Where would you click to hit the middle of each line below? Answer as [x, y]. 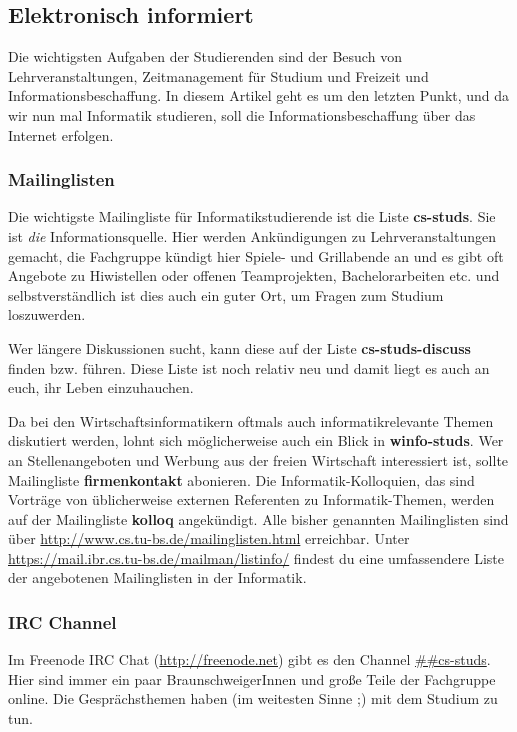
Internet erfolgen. [61, 134]
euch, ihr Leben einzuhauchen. [101, 387]
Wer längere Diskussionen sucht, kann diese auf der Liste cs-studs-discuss [239, 347]
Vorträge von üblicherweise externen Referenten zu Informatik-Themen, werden [251, 499]
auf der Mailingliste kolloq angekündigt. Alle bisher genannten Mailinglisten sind [258, 518]
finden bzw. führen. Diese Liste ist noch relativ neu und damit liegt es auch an [249, 367]
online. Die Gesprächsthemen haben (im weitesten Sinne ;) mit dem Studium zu [253, 698]
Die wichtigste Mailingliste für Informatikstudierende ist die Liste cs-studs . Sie [252, 216]
